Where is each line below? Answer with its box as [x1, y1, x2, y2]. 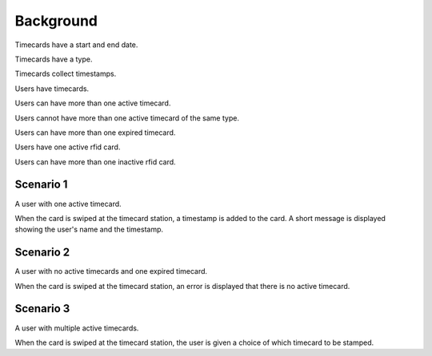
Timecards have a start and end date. [14, 40, 138, 49]
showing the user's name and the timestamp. [14, 224, 164, 235]
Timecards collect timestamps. [14, 69, 117, 79]
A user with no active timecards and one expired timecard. [14, 267, 208, 276]
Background [14, 12, 98, 30]
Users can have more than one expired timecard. [14, 128, 176, 137]
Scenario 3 [14, 302, 70, 315]
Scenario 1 [14, 178, 68, 192]
